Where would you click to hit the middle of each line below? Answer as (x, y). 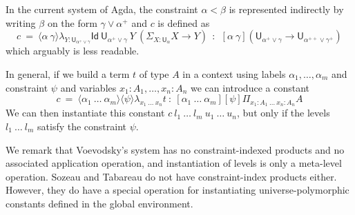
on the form (72, 22)
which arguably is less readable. (73, 51)
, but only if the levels (284, 113)
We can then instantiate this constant (85, 113)
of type (154, 73)
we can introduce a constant (250, 87)
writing (21, 22)
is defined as (184, 22)
